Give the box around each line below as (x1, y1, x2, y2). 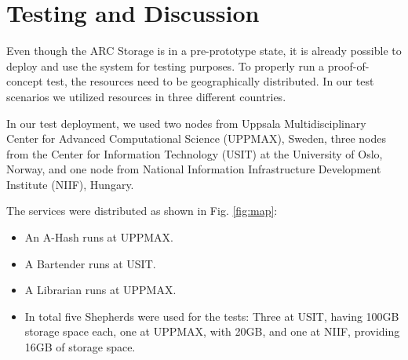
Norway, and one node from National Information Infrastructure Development (6, 161, 381, 177)
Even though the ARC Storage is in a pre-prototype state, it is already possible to (6, 42, 402, 59)
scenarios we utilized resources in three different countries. (6, 88, 286, 104)
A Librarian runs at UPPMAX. (24, 282, 177, 298)
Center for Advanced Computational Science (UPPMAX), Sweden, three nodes (6, 130, 386, 147)
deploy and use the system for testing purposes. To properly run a (6, 57, 325, 74)
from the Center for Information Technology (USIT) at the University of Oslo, (6, 145, 383, 162)
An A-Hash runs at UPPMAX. (24, 229, 174, 245)
